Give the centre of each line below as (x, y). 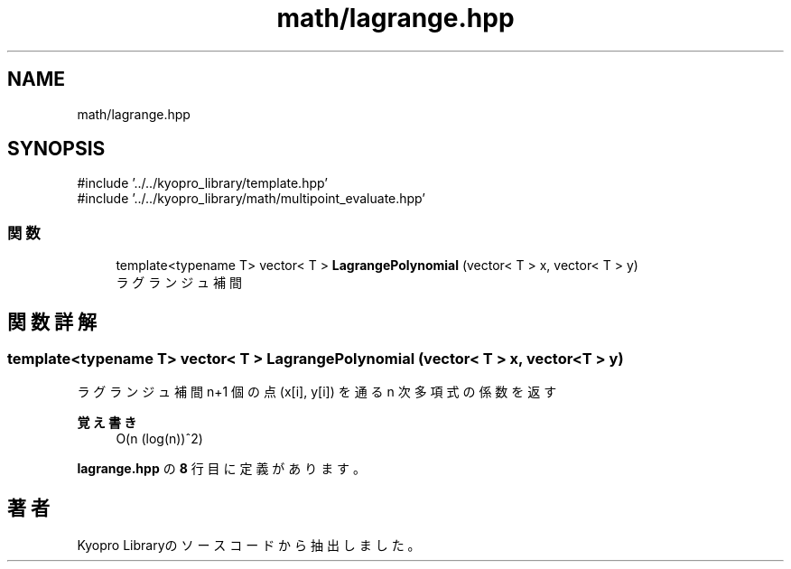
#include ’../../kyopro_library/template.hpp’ (202, 183)
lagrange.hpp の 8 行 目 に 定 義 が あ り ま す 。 (222, 469)
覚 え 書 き (107, 423)
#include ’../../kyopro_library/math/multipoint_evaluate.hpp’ (251, 199)
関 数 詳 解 (52, 322)
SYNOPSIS (56, 149)
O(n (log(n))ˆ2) (159, 439)
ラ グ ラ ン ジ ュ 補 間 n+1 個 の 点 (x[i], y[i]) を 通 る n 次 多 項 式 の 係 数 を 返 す (317, 392)
